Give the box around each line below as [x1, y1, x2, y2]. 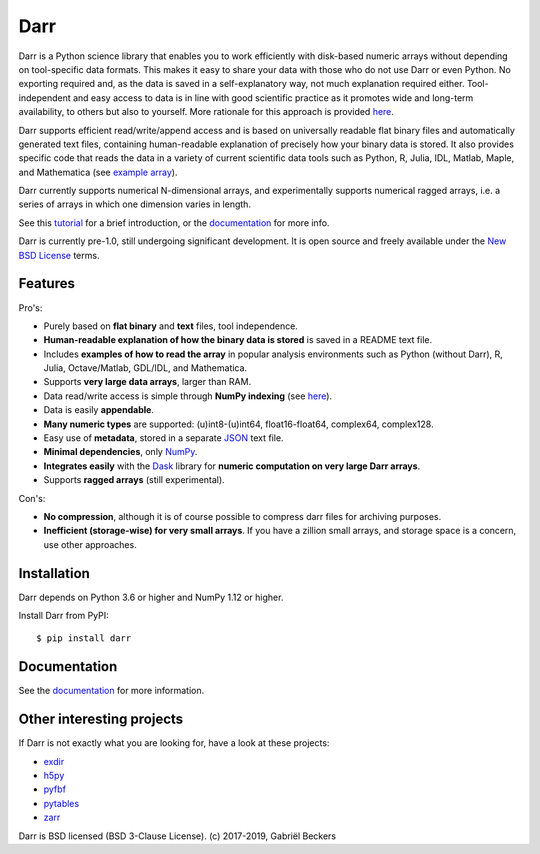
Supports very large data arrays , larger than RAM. [43, 376, 252, 388]
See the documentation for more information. [18, 685, 205, 697]
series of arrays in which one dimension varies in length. [18, 198, 252, 210]
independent [18, 91, 71, 104]
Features [18, 275, 75, 292]
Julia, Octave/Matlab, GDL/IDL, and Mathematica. [43, 362, 248, 374]
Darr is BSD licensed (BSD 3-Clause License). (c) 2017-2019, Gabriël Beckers [18, 830, 337, 842]
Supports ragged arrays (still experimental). [43, 474, 225, 486]
